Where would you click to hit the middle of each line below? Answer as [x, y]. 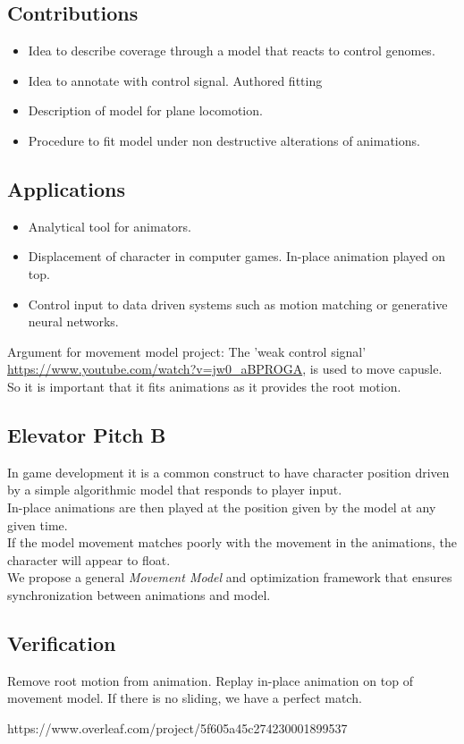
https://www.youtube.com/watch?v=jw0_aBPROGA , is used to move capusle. [225, 369]
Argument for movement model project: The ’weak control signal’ [187, 351]
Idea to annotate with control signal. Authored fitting [175, 80]
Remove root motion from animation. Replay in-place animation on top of [210, 680]
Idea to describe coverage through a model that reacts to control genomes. [232, 51]
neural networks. [73, 321]
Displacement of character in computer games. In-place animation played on [237, 256]
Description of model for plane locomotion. [145, 110]
